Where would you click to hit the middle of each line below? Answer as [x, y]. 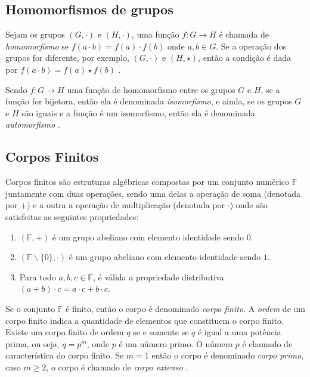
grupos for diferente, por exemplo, [67, 58]
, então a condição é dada [245, 58]
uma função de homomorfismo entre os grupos [151, 89]
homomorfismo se [37, 46]
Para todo [38, 276]
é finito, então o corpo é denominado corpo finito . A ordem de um [185, 308]
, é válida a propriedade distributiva [158, 276]
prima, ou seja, [32, 343]
